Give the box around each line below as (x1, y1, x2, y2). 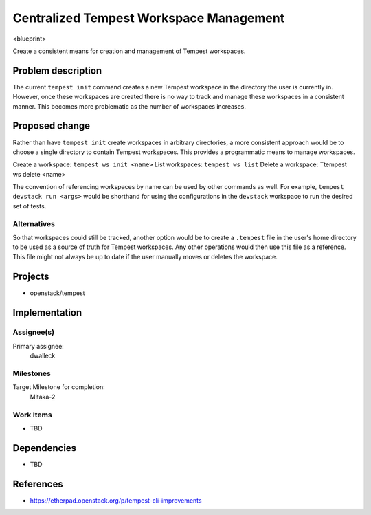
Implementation (12, 307, 82, 318)
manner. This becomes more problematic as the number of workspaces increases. (12, 102, 247, 110)
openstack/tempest (30, 289, 85, 297)
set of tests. (12, 201, 47, 210)
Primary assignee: (12, 342, 65, 350)
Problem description (12, 65, 102, 76)
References (12, 478, 63, 490)
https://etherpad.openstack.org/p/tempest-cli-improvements (30, 496, 202, 505)
